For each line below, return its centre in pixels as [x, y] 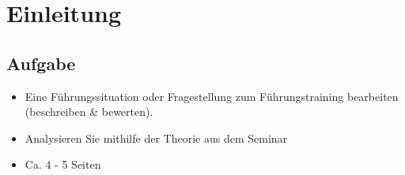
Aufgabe [41, 63]
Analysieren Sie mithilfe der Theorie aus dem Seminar [156, 138]
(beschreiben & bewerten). [89, 112]
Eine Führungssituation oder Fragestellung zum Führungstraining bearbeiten [212, 96]
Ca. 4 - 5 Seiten [63, 164]
